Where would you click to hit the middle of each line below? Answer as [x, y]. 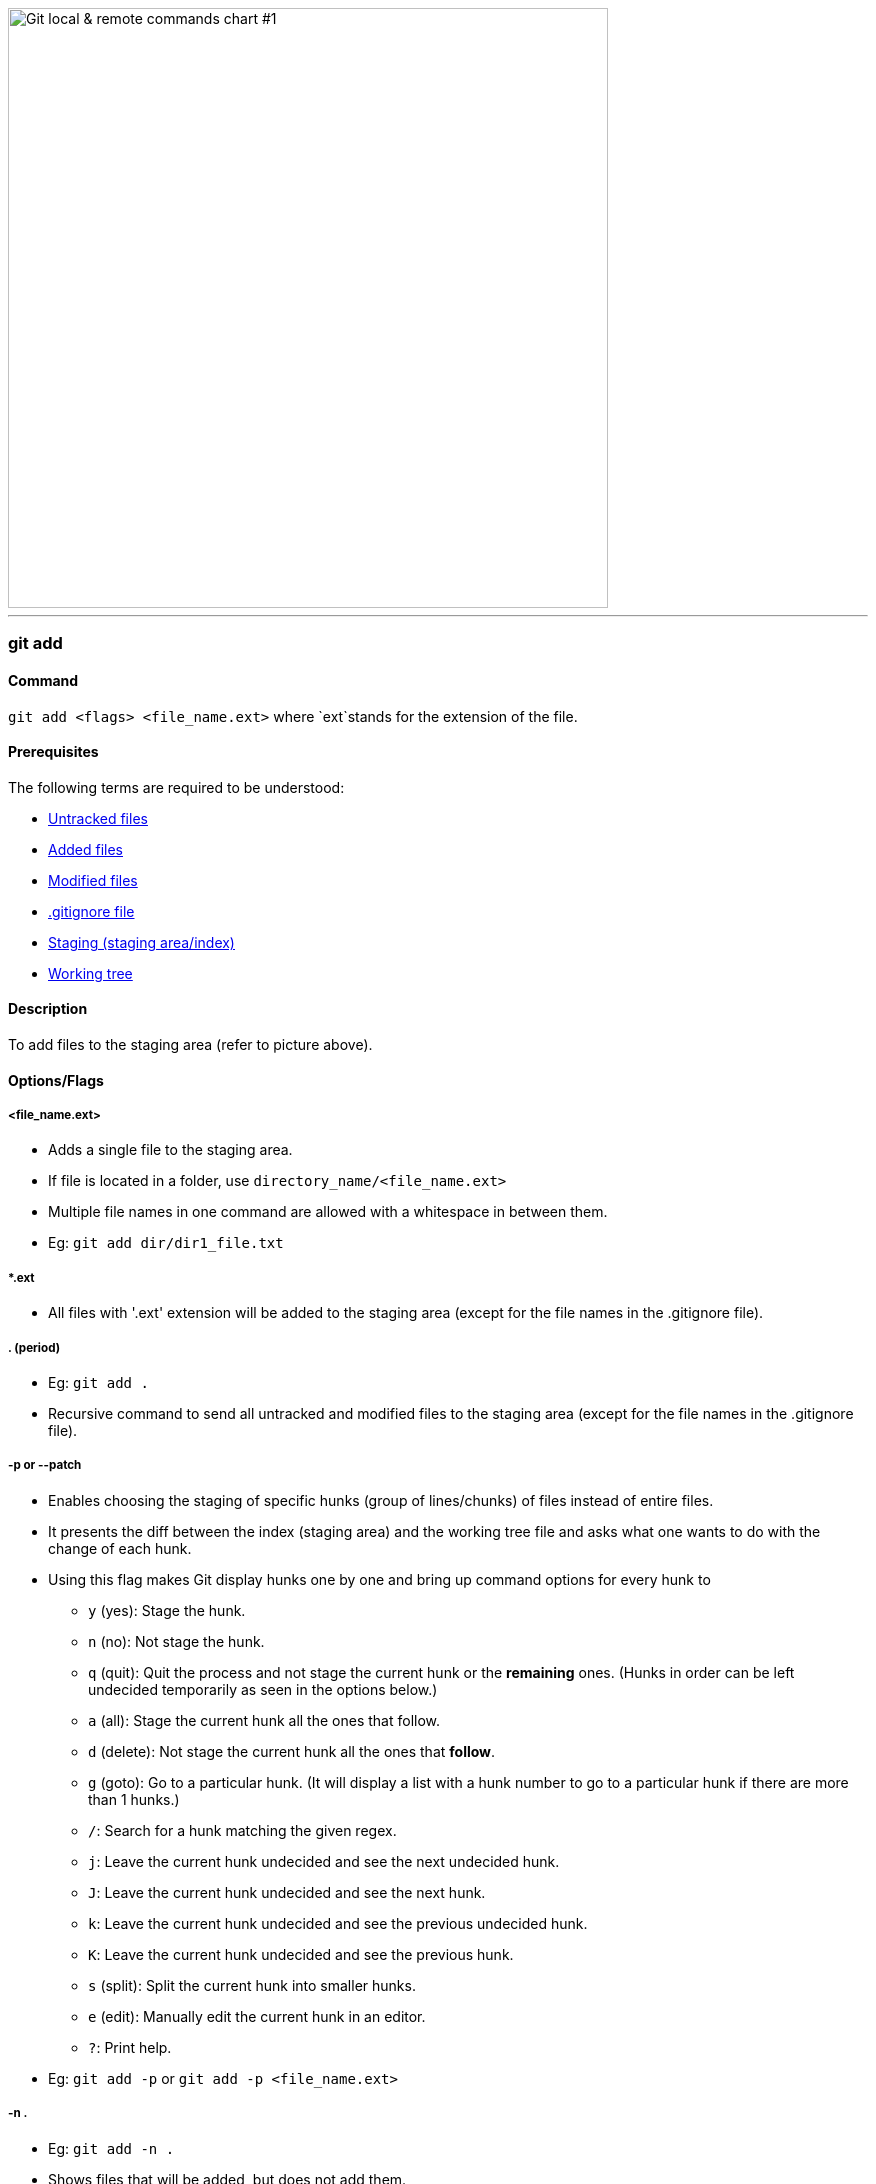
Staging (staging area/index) [141, 942]
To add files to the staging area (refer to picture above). [190, 1045]
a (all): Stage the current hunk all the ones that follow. [264, 1720]
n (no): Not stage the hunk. [176, 1641]
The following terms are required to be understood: [176, 787]
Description [48, 1009]
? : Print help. [130, 2047]
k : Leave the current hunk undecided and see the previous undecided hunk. [338, 1923]
